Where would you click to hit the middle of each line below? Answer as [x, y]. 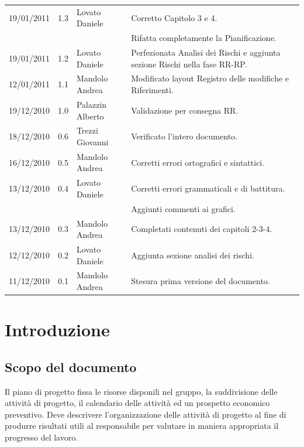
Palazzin [91, 104]
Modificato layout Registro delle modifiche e [210, 78]
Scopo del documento [71, 366]
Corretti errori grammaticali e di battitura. [208, 188]
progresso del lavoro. [42, 437]
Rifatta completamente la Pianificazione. [204, 38]
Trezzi [87, 130]
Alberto [90, 116]
